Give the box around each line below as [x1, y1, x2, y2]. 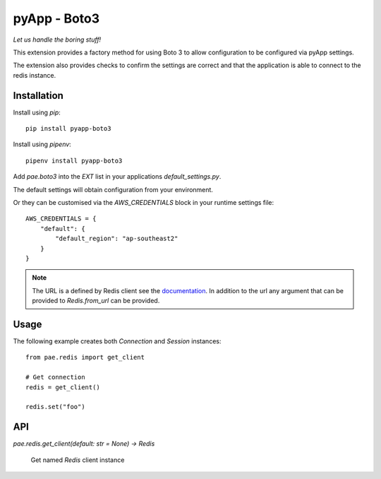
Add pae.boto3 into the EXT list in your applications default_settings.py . [13, 172, 222, 181]
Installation [13, 89, 64, 102]
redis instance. [13, 71, 56, 79]
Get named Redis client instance [30, 456, 125, 464]
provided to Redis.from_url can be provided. [32, 297, 160, 305]
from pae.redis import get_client [25, 353, 145, 362]
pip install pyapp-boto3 [25, 124, 111, 133]
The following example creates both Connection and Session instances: [13, 337, 222, 345]
